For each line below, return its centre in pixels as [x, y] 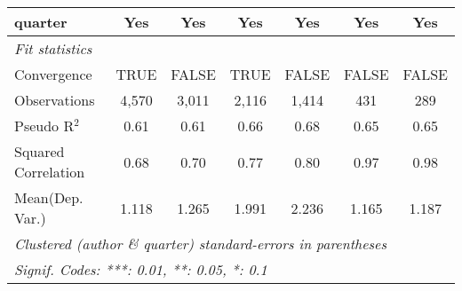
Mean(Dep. [49, 197]
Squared [40, 151]
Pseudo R [44, 126]
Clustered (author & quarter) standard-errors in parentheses [200, 244]
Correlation [50, 172]
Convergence [53, 74]
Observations [55, 100]
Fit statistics [53, 48]
